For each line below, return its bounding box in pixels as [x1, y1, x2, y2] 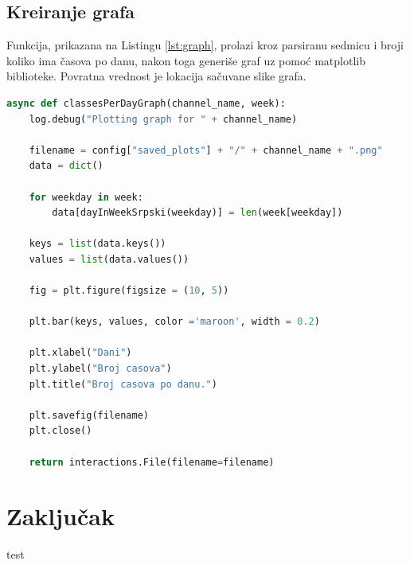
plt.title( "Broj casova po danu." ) [29, 378, 217, 390]
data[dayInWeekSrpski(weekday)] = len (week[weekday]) [52, 207, 343, 219]
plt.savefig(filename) [29, 409, 149, 421]
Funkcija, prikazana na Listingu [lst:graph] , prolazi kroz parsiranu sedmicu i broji [6, 37, 404, 53]
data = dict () [29, 160, 103, 172]
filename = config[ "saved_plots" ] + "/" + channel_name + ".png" [29, 144, 383, 156]
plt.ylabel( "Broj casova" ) [29, 363, 172, 375]
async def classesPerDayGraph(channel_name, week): [6, 97, 286, 109]
